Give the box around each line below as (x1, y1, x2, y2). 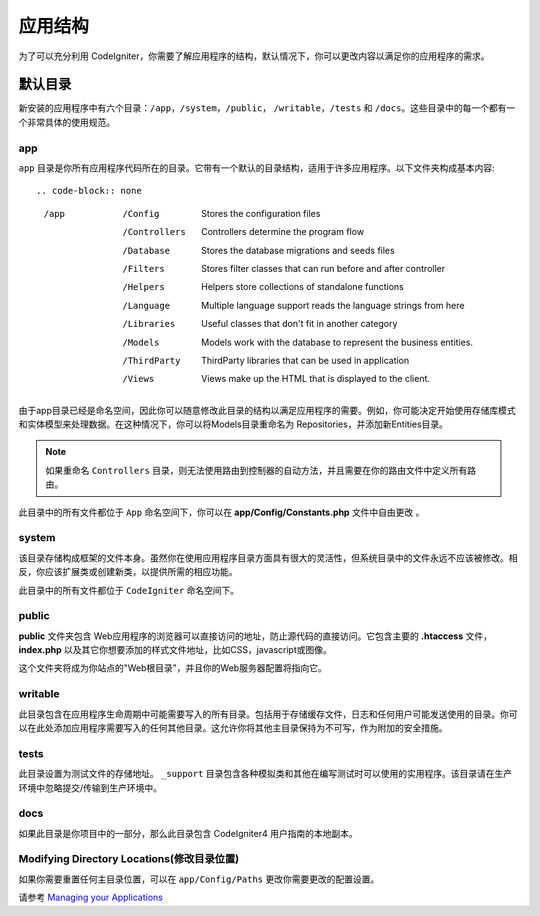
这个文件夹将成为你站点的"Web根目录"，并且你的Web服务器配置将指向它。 (18, 662, 327, 674)
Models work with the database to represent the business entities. (201, 336, 474, 348)
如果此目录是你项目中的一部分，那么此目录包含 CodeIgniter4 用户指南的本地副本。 (18, 827, 359, 839)
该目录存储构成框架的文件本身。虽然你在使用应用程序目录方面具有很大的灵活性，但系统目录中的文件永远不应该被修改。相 (18, 551, 518, 564)
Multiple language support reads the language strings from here (201, 299, 465, 311)
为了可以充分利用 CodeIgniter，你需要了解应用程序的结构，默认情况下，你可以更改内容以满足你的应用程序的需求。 (18, 50, 490, 62)
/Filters (122, 263, 165, 274)
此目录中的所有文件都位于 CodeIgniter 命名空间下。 (18, 584, 240, 596)
